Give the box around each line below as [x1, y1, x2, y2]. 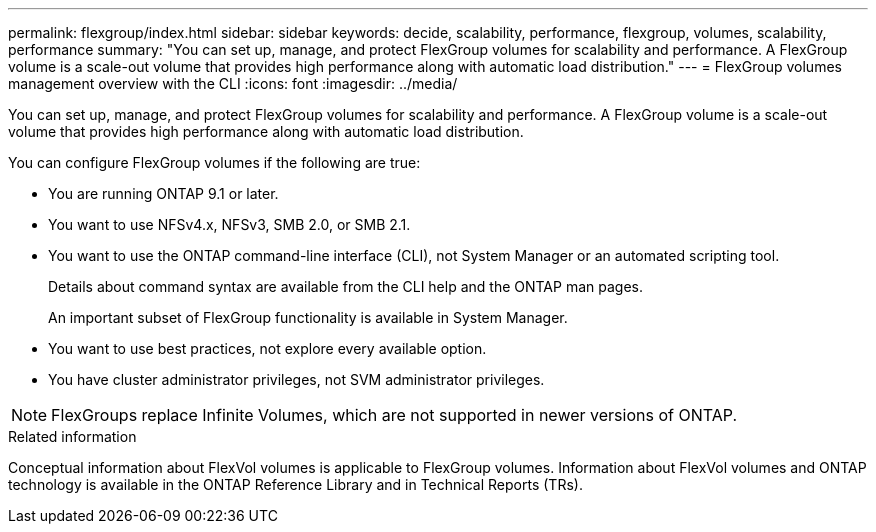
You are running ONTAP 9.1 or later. [48, 185, 279, 202]
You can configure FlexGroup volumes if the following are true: [8, 154, 421, 171]
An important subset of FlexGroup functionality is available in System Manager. [48, 309, 568, 326]
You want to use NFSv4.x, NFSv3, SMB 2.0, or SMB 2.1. [48, 216, 411, 233]
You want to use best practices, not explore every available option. [48, 340, 487, 357]
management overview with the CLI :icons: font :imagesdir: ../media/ [8, 75, 458, 92]
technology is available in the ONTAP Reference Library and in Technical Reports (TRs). [8, 476, 583, 493]
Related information [8, 428, 137, 445]
